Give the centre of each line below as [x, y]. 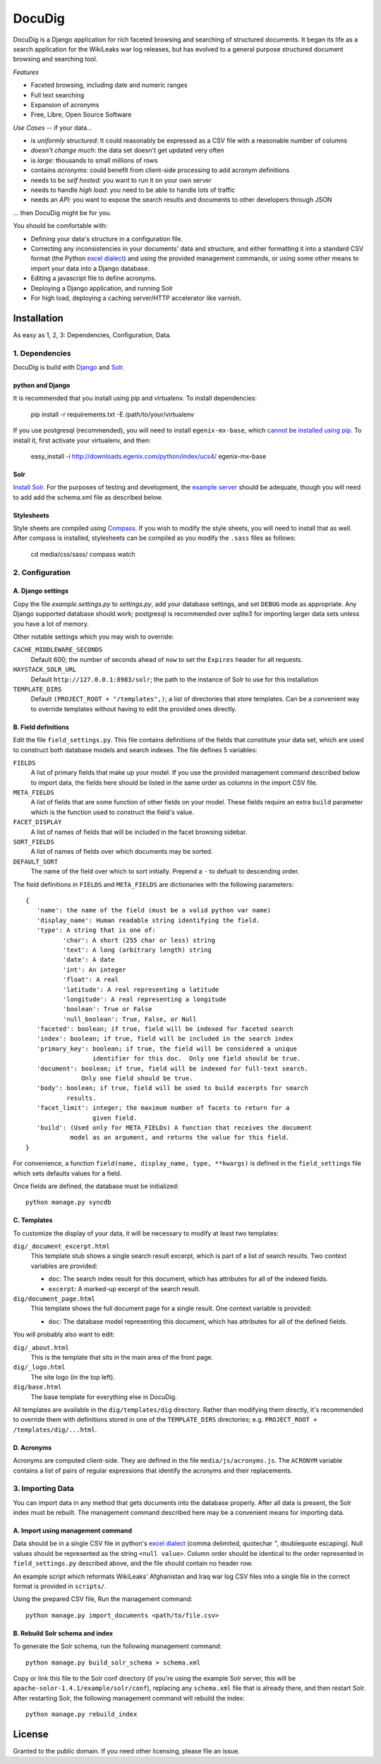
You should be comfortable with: [60, 226]
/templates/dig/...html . [55, 1430]
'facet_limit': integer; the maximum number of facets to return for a [163, 1108]
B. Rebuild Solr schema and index [63, 1633]
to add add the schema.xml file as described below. [88, 497]
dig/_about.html [41, 1347]
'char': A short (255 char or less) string [139, 940]
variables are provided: [64, 1266]
